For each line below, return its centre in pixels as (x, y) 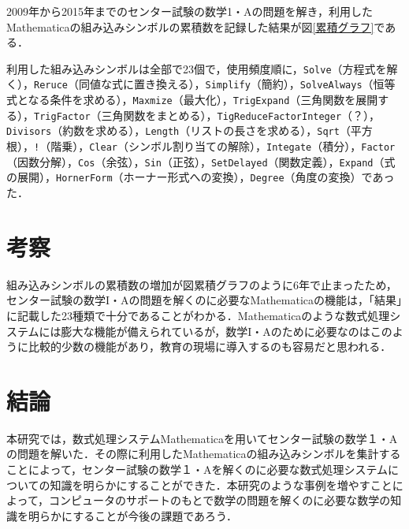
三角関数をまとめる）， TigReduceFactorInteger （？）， (241, 115)
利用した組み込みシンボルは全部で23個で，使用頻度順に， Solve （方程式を (197, 68)
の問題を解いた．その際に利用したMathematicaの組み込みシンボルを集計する (204, 454)
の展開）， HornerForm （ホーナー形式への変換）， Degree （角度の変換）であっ (201, 177)
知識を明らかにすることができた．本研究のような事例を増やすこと (221, 484)
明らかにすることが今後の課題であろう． (132, 515)
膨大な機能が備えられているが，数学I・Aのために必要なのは (216, 331)
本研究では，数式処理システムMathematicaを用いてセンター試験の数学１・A (202, 438)
